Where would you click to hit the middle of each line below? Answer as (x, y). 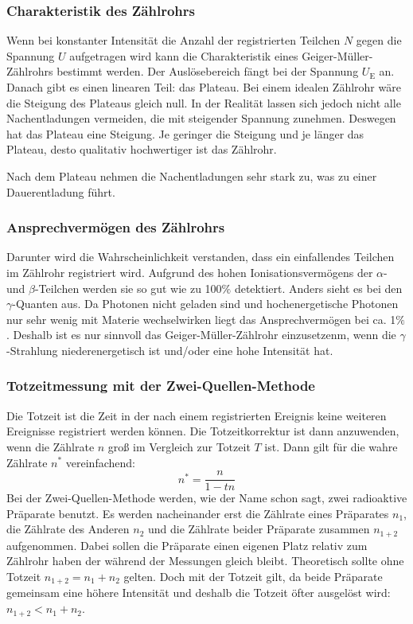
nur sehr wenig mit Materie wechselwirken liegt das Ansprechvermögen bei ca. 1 (201, 319)
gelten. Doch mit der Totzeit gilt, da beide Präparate (253, 577)
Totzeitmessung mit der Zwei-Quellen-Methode (161, 386)
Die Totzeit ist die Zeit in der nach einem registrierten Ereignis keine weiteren (197, 415)
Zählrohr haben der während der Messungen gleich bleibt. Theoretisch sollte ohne (205, 561)
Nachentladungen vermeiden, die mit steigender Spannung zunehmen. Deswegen (201, 118)
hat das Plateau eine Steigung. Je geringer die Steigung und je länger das (185, 133)
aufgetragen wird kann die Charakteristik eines (184, 55)
